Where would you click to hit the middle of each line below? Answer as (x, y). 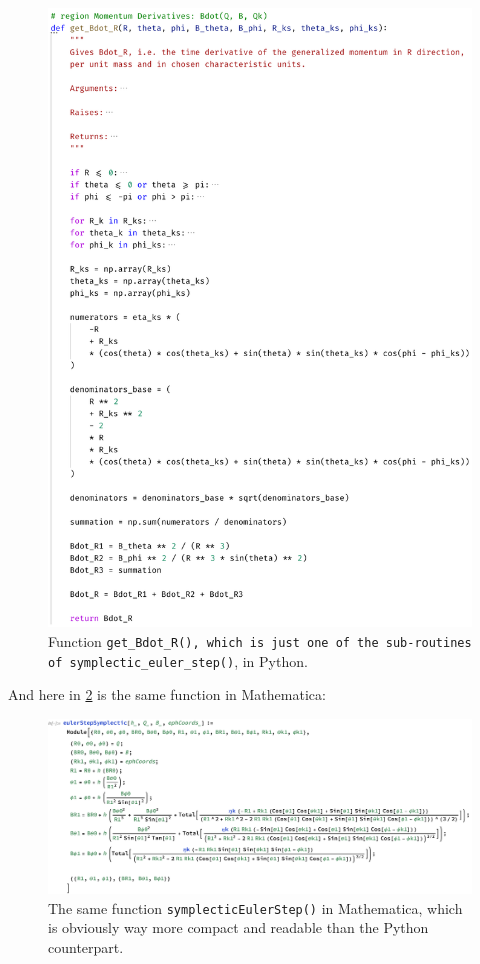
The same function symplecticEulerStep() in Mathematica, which (255, 907)
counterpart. (86, 946)
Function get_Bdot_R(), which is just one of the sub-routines (260, 640)
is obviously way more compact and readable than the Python (238, 927)
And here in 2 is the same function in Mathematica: (167, 694)
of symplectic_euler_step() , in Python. (178, 660)
